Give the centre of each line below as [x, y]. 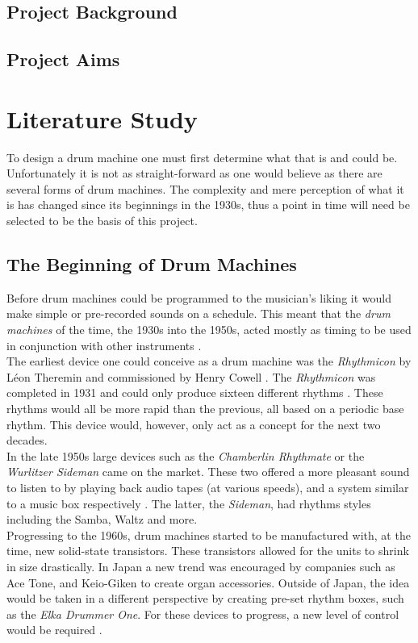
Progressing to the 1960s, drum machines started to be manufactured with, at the [209, 534]
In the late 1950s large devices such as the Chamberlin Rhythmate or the [186, 455]
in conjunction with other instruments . [104, 345]
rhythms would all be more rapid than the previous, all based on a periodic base [205, 409]
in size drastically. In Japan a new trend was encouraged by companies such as [201, 566]
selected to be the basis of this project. [102, 221]
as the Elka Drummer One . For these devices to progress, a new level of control [203, 614]
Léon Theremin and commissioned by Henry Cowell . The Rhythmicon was [191, 376]
